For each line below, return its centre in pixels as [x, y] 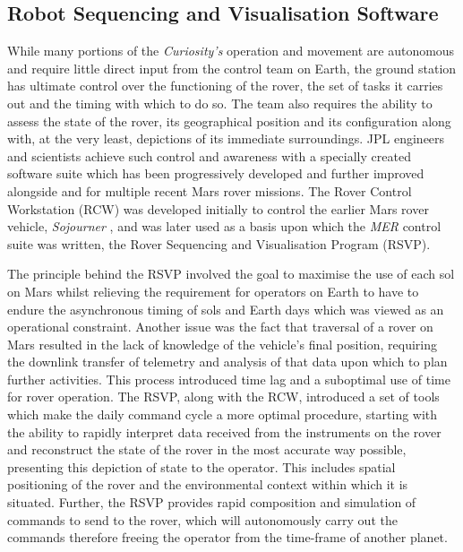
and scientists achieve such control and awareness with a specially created [209, 155]
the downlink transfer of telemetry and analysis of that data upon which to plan [227, 362]
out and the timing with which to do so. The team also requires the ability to [220, 103]
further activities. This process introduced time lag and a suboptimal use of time [229, 379]
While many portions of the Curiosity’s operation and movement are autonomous [231, 51]
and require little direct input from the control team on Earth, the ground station [232, 68]
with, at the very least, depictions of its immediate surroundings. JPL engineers [226, 138]
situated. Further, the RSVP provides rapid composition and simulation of [212, 502]
